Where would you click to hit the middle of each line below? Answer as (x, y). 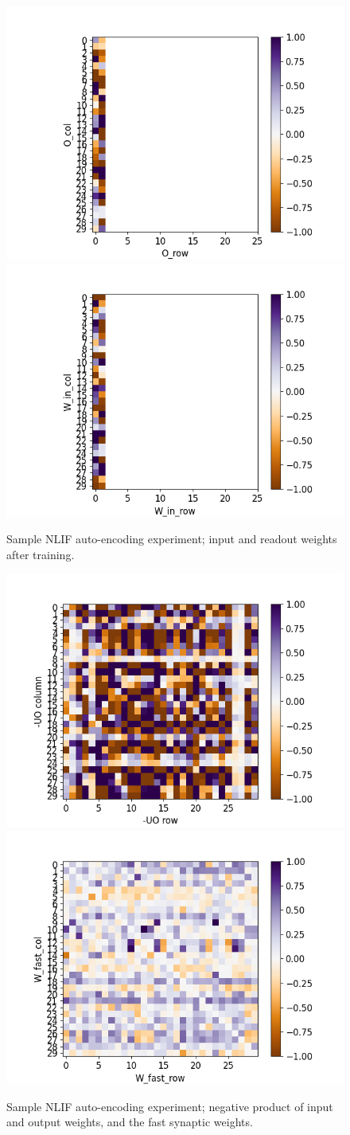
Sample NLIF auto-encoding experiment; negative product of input (170, 1106)
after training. (41, 554)
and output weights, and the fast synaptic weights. (130, 1122)
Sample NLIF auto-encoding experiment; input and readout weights (172, 539)
